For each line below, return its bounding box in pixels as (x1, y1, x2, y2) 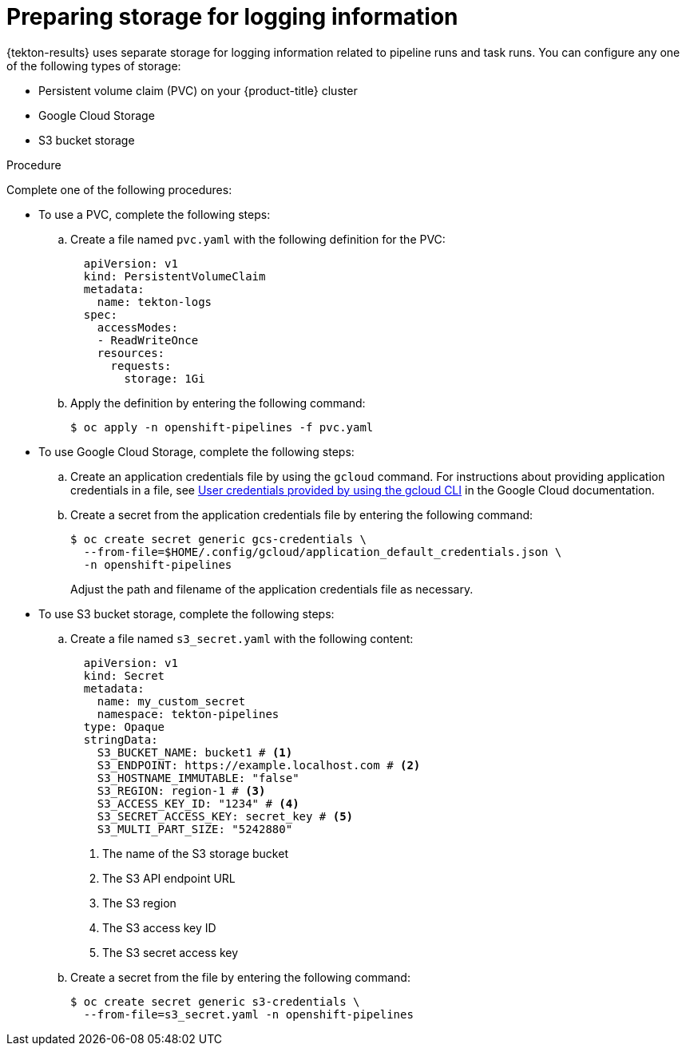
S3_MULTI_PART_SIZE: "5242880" (97, 822, 293, 836)
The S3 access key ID (102, 920, 216, 935)
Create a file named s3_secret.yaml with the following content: (70, 631, 414, 645)
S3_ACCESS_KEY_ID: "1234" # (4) (97, 796, 299, 810)
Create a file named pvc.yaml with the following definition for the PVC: (70, 232, 446, 246)
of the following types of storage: (6, 58, 181, 73)
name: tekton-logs (97, 295, 212, 308)
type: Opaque (83, 720, 165, 733)
